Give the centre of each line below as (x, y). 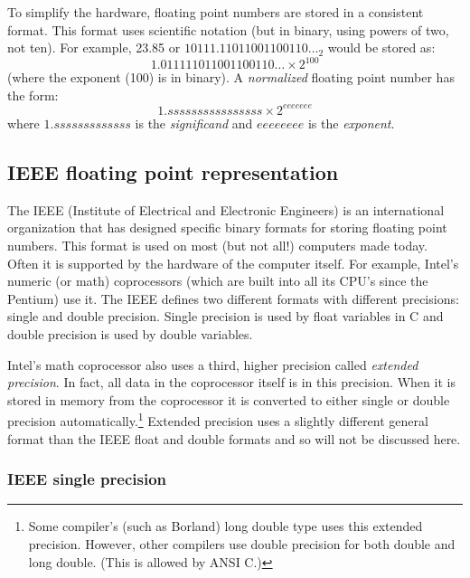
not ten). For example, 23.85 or (94, 47)
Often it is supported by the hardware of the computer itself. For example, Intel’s (233, 263)
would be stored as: (381, 47)
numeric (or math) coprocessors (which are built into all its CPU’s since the (218, 281)
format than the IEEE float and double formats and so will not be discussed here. (234, 438)
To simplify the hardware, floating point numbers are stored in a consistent (216, 12)
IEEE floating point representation (173, 171)
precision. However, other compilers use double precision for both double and (242, 543)
